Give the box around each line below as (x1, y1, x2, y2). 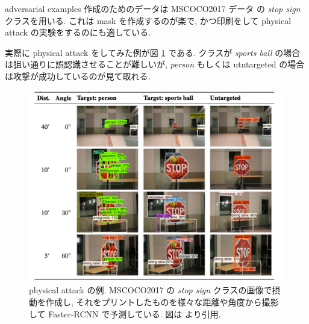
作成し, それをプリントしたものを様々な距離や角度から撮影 (45, 295, 279, 308)
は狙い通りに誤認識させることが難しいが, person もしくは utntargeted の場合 (5, 58, 305, 70)
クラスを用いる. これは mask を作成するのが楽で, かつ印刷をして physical (5, 14, 292, 26)
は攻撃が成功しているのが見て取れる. (5, 69, 151, 82)
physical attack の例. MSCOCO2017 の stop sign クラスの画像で (29, 284, 272, 296)
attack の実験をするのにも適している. (5, 26, 151, 39)
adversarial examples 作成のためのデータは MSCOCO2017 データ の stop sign (5, 2, 301, 14)
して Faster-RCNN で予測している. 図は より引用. (29, 307, 221, 320)
